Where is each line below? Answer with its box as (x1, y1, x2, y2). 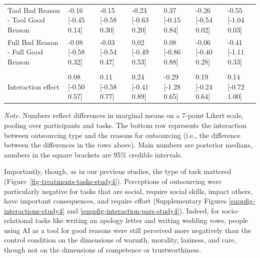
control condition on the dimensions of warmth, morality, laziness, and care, (4, 234, 236, 245)
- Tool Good (7, 14, 45, 25)
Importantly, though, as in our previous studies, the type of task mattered (4, 166, 231, 176)
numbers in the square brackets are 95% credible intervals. (4, 149, 183, 159)
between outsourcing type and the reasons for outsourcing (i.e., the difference (4, 129, 240, 140)
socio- (221, 205, 239, 215)
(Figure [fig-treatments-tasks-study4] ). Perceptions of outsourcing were (4, 175, 221, 186)
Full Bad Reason (7, 36, 58, 47)
